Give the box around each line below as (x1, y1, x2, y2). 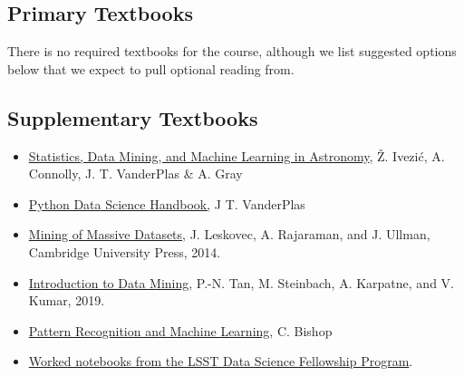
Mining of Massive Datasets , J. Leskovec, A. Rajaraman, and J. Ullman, (28, 225, 430, 244)
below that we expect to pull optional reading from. (7, 59, 295, 78)
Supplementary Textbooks (7, 103, 258, 131)
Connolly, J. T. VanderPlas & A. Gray (28, 164, 243, 183)
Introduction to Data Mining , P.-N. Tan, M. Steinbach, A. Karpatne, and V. (28, 273, 454, 292)
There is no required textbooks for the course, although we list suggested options (7, 42, 457, 61)
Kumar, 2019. (28, 291, 105, 310)
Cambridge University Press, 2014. (28, 242, 221, 261)
